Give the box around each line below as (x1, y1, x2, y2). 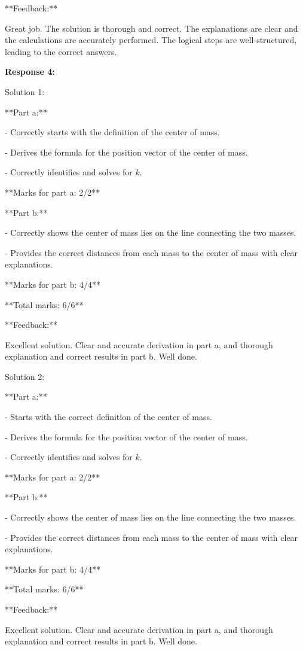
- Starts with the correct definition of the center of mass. (5, 410, 212, 423)
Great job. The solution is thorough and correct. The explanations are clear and (5, 22, 298, 34)
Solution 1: (5, 85, 45, 98)
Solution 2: (5, 370, 45, 382)
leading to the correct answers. (5, 45, 117, 57)
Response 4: (5, 65, 55, 78)
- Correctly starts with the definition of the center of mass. (5, 126, 220, 138)
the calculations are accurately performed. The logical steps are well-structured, (5, 34, 297, 46)
